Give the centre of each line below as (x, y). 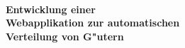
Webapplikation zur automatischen (93, 23)
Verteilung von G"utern (65, 36)
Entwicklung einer (51, 9)
